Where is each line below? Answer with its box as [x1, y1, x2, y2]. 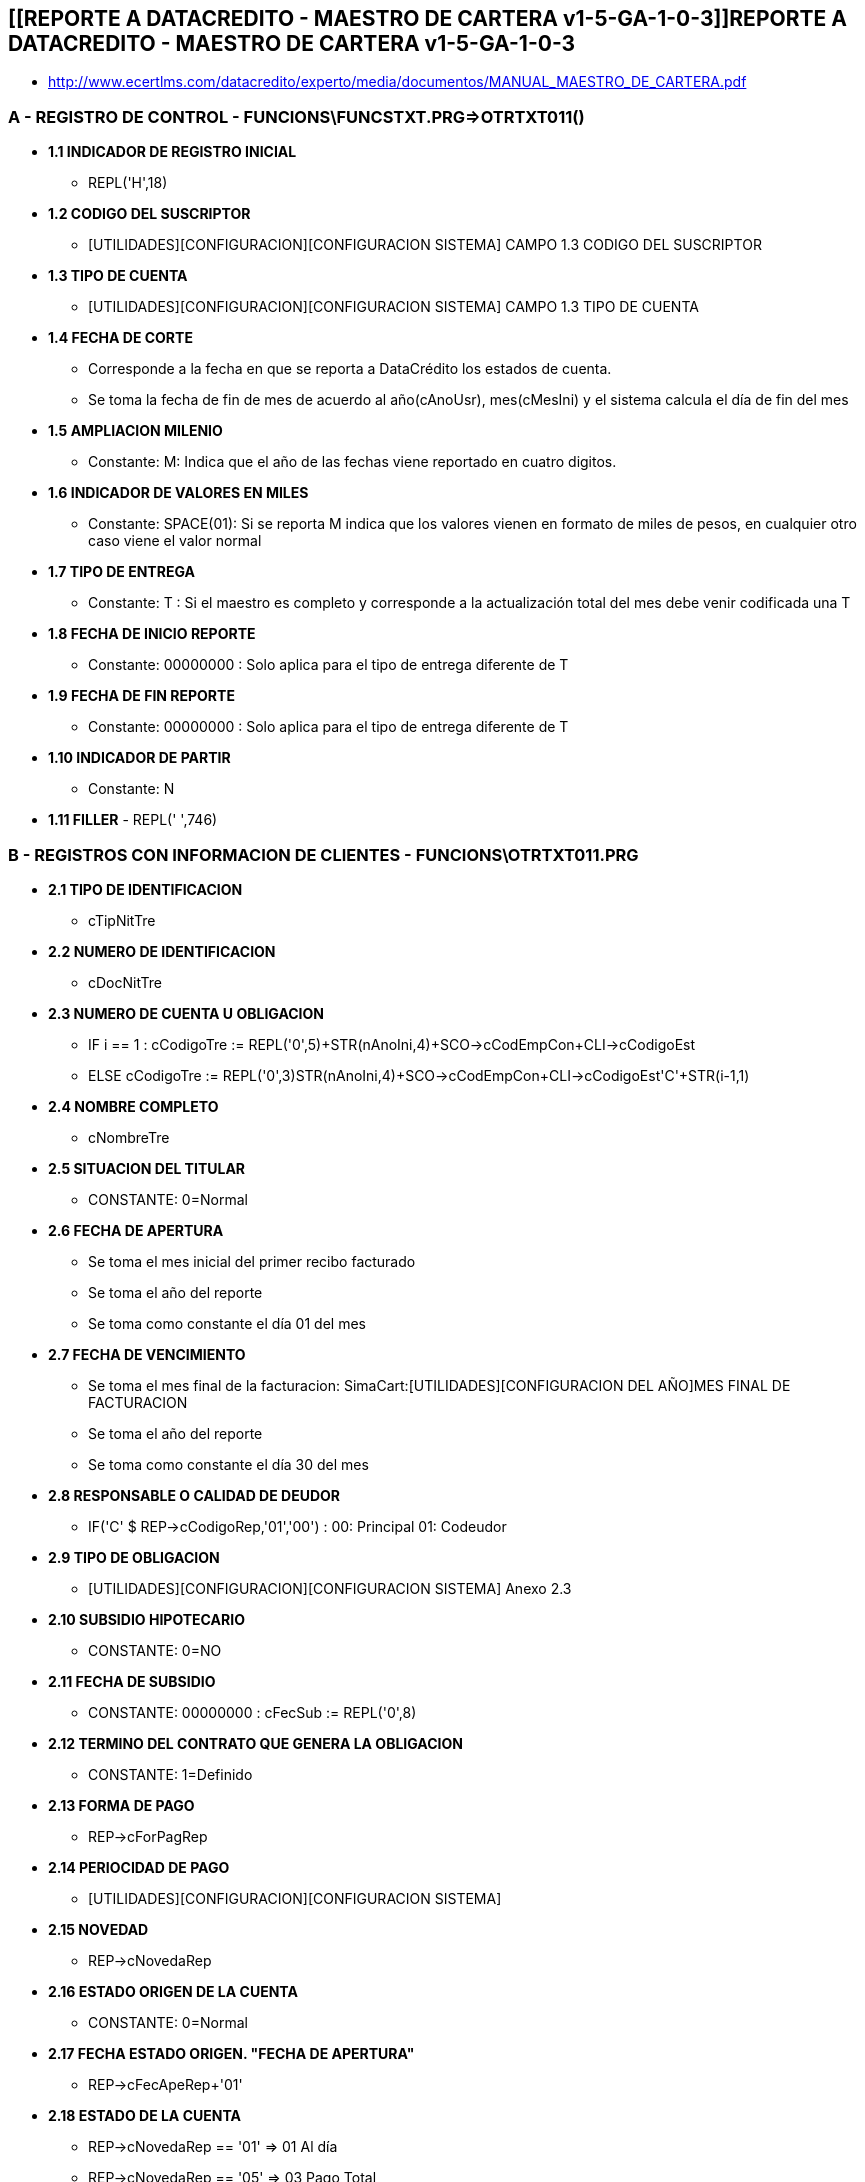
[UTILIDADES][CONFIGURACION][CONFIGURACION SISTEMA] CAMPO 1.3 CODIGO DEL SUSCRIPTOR [88, 236, 762, 254]
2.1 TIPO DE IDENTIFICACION [48, 880, 243, 898]
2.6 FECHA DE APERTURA [48, 1221, 224, 1239]
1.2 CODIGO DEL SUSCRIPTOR [48, 205, 251, 223]
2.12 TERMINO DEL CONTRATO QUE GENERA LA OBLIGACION [48, 1734, 463, 1752]
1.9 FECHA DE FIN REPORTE [48, 687, 235, 705]
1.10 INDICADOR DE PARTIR [48, 749, 231, 767]
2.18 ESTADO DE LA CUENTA [48, 2106, 241, 2124]
